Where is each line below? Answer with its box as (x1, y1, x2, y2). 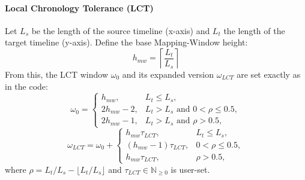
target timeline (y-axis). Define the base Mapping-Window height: (5, 36, 248, 48)
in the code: (5, 80, 48, 92)
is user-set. (171, 163, 210, 175)
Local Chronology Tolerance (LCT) (5, 1, 154, 14)
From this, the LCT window (5, 68, 109, 80)
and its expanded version (122, 68, 214, 80)
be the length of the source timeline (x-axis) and (31, 24, 210, 36)
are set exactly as (237, 68, 301, 80)
